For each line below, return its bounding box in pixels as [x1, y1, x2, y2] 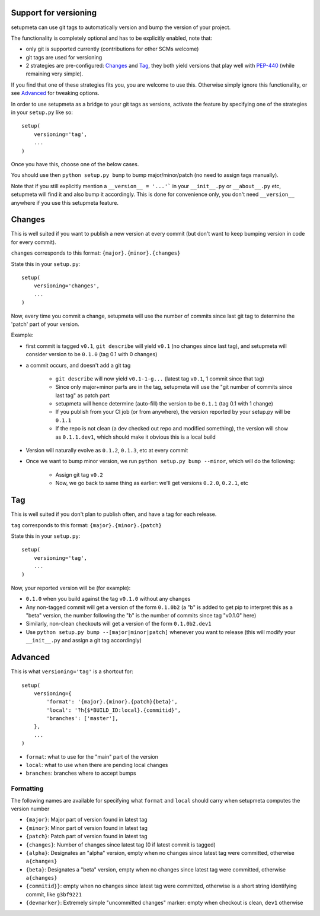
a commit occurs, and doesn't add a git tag [25, 362, 131, 369]
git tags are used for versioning [25, 53, 103, 61]
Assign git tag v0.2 [55, 471, 103, 478]
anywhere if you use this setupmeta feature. [11, 199, 119, 206]
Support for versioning [11, 8, 97, 18]
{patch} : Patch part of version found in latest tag [25, 833, 148, 840]
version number [11, 805, 50, 812]
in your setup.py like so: [11, 109, 73, 116]
